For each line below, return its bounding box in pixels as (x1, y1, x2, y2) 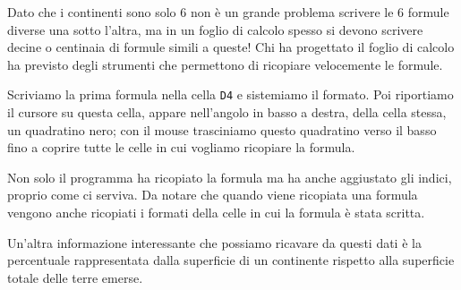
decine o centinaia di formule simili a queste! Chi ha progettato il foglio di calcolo (7, 38, 455, 56)
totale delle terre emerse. (7, 268, 143, 286)
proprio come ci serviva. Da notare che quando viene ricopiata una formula (7, 185, 418, 204)
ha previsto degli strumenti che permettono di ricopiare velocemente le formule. (7, 55, 443, 73)
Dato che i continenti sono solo (7, 3, 176, 21)
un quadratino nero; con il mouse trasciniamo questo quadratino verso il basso (7, 120, 437, 139)
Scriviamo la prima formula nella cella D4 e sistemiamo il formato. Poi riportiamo (7, 85, 454, 104)
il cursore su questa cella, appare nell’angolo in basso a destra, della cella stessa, (7, 103, 447, 122)
